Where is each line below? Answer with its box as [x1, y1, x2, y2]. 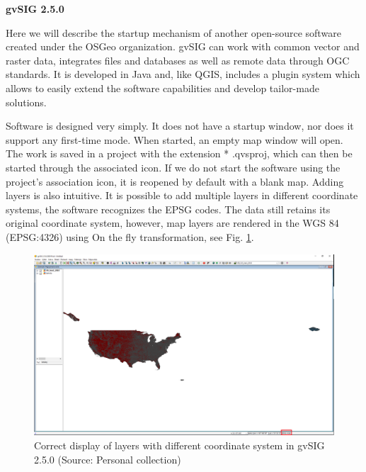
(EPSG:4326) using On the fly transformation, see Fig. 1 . [6, 229, 254, 244]
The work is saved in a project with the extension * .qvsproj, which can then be [6, 146, 353, 161]
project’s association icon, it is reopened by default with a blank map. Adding [6, 174, 344, 189]
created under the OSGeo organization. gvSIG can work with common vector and [6, 39, 360, 54]
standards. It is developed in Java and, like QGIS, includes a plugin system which [6, 67, 360, 82]
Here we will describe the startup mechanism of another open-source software [6, 25, 341, 40]
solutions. [6, 94, 47, 109]
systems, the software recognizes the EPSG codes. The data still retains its [6, 201, 331, 216]
